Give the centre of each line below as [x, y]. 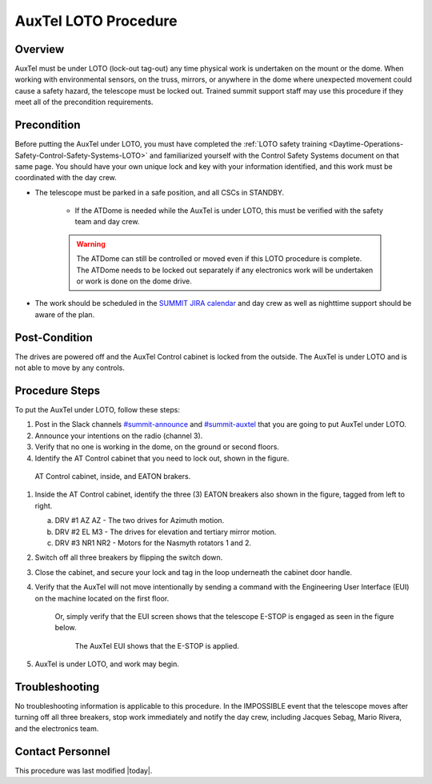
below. [66, 628]
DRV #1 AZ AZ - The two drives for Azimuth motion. [140, 521]
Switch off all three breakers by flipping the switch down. [129, 557]
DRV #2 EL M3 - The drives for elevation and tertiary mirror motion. [166, 532]
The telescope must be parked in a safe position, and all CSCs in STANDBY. [160, 192]
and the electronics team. [57, 728]
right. [44, 505]
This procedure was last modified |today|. [84, 770]
